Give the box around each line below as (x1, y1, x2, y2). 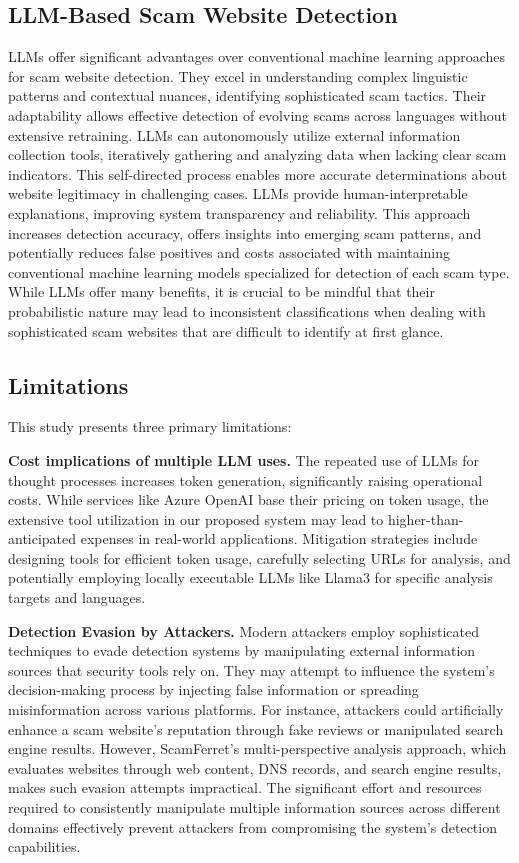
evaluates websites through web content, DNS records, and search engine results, (8, 757, 502, 778)
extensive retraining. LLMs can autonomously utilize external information (8, 124, 461, 145)
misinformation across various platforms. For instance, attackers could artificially (8, 699, 504, 720)
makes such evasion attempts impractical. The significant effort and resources (8, 777, 482, 798)
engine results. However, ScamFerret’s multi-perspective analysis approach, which (8, 738, 507, 759)
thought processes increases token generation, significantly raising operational (8, 469, 483, 490)
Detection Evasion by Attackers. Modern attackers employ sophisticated (8, 620, 479, 641)
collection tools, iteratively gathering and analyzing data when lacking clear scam (8, 144, 507, 165)
